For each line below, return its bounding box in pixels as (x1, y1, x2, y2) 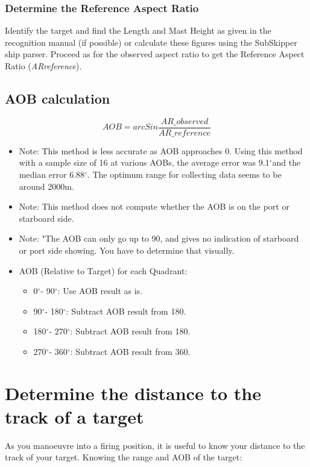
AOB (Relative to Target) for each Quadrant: (19, 264, 188, 277)
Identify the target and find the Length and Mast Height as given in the (5, 24, 271, 37)
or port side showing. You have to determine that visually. (19, 244, 235, 257)
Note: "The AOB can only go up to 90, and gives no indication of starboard (19, 232, 299, 245)
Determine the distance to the (5, 380, 261, 405)
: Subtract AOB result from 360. (70, 345, 191, 357)
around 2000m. (19, 180, 74, 192)
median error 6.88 (19, 168, 85, 181)
